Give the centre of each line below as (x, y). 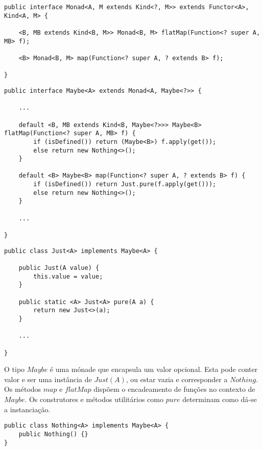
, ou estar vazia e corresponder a (177, 379)
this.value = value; (68, 276)
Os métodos (23, 389)
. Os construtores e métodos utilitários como (94, 399)
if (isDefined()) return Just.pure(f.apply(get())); (125, 184)
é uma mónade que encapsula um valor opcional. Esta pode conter (154, 369)
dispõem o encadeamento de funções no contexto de (174, 389)
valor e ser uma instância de (48, 379)
